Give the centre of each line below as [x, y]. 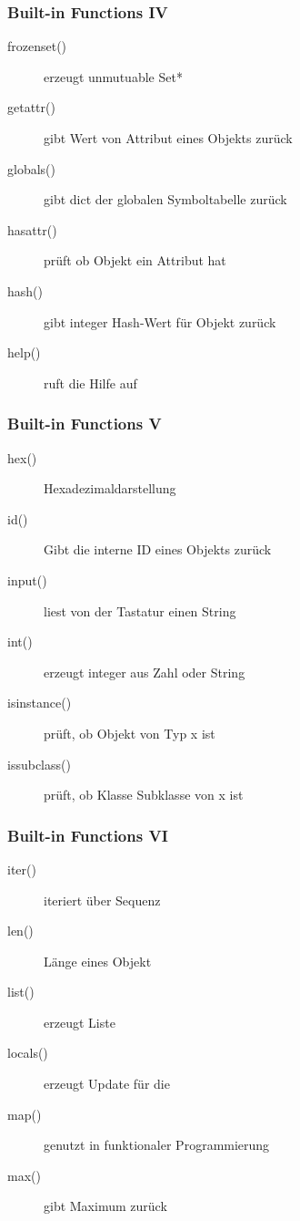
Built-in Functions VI [88, 835]
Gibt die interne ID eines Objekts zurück [158, 549]
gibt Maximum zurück [105, 1206]
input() [27, 579]
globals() [31, 168]
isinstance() [40, 703]
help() [24, 352]
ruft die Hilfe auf [90, 383]
